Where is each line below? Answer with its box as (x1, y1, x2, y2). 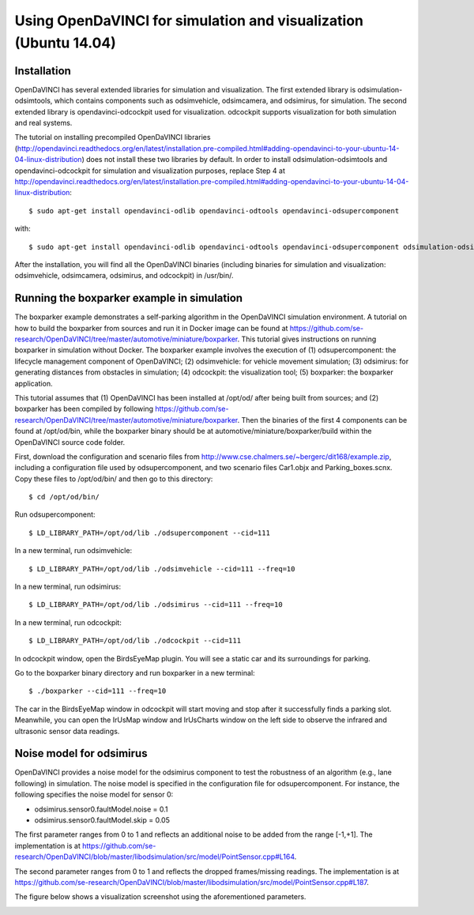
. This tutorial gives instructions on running (237, 334, 377, 344)
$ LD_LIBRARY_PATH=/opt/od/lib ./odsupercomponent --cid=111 (28, 528, 270, 537)
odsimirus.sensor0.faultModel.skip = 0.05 (34, 815, 170, 825)
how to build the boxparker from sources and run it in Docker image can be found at (14, 323, 288, 333)
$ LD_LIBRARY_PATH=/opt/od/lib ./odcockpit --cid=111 (28, 636, 241, 646)
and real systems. (14, 119, 73, 128)
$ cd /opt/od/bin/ (28, 492, 100, 502)
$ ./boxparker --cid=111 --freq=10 (28, 687, 167, 695)
